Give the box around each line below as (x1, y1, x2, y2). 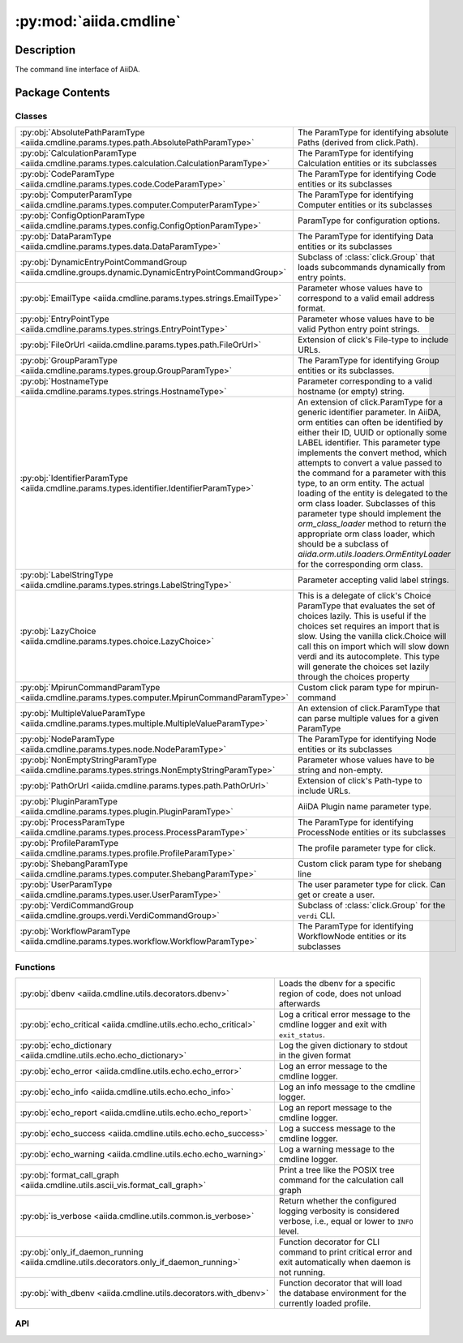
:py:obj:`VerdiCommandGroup (19, 900, 134, 912)
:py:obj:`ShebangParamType (19, 858, 129, 869)
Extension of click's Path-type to (297, 775, 422, 787)
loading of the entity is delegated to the (297, 487, 448, 499)
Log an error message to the (278, 1060, 388, 1071)
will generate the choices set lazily (297, 661, 430, 672)
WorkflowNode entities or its (297, 931, 407, 942)
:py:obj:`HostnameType (19, 375, 109, 387)
